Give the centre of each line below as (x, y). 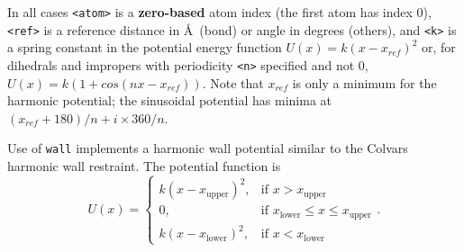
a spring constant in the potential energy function (145, 47)
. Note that (233, 82)
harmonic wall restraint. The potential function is (144, 166)
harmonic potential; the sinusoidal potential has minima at (170, 100)
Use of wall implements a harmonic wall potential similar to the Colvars (208, 148)
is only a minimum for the (364, 82)
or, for (439, 47)
